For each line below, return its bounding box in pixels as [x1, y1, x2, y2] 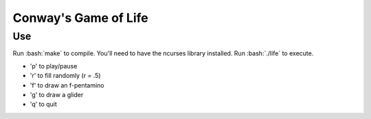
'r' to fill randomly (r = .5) [30, 72, 101, 80]
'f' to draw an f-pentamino [30, 81, 104, 89]
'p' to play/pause [30, 62, 78, 70]
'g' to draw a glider [30, 90, 84, 98]
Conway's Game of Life [12, 10, 148, 25]
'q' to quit [30, 100, 58, 109]
